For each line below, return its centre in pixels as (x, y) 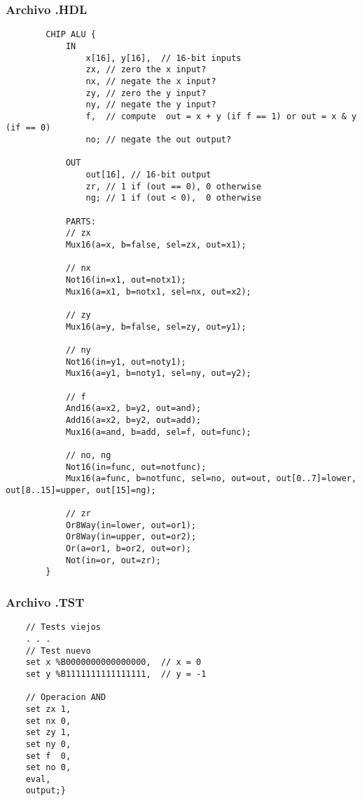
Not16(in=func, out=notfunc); (136, 467)
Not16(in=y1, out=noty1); (126, 362)
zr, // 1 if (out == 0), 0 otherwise (174, 186)
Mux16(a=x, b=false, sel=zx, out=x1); (156, 245)
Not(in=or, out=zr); (113, 560)
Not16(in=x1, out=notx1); (126, 280)
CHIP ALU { (71, 35)
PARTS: (81, 221)
